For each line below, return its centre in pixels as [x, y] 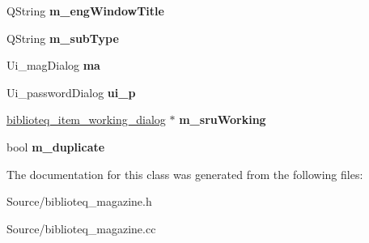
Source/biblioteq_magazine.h [79, 201]
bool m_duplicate [56, 146]
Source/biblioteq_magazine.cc [81, 228]
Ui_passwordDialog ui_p [71, 92]
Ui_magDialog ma [53, 65]
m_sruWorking [223, 119]
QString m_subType [63, 38]
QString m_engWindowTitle [85, 11]
